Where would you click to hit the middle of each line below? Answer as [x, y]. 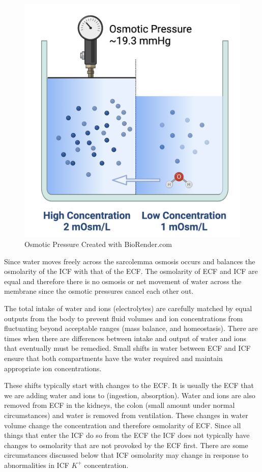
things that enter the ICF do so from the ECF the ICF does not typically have [127, 435]
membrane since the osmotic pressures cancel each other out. [99, 291]
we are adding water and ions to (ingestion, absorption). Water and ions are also [130, 395]
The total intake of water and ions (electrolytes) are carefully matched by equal [128, 308]
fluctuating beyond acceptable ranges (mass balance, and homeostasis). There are [131, 328]
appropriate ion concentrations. [53, 368]
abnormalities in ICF [37, 465]
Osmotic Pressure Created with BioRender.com [98, 244]
